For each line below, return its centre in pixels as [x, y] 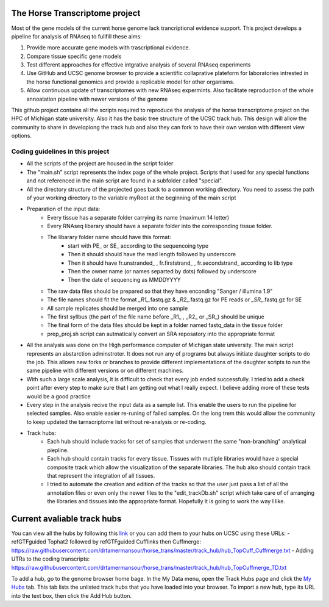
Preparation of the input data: [63, 209]
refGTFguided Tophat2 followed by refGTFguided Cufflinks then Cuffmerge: [106, 542]
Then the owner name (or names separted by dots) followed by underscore [162, 271]
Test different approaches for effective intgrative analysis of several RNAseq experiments [139, 65]
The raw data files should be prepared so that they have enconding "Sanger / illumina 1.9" [160, 291]
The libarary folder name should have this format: [109, 237]
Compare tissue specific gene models [74, 56]
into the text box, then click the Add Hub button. [72, 595]
